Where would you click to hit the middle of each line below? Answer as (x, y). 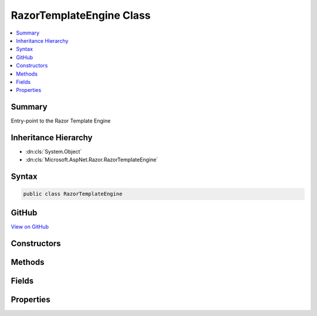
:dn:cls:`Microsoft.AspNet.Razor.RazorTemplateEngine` (92, 160)
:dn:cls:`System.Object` (54, 152)
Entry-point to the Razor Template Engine (61, 121)
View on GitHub (30, 226)
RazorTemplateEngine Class (81, 15)
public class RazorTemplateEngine (73, 194)
